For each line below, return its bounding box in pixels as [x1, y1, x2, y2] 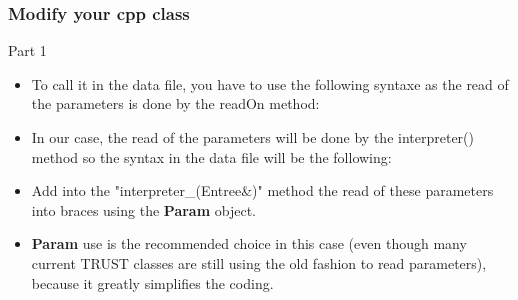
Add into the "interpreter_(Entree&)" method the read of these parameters [31, 180, 494, 201]
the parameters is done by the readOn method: [31, 93, 320, 114]
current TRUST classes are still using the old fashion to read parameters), [31, 252, 487, 273]
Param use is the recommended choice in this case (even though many [31, 233, 467, 254]
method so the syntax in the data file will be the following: [31, 146, 392, 167]
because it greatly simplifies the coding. [31, 272, 274, 293]
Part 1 [8, 40, 47, 61]
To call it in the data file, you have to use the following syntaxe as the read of [31, 73, 509, 94]
